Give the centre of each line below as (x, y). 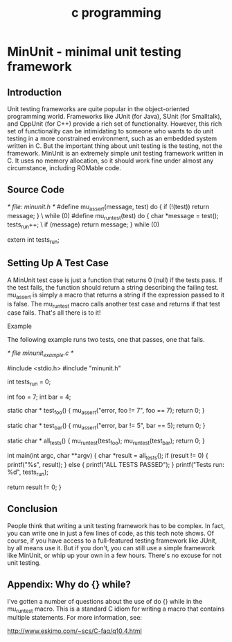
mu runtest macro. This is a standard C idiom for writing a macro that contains (116, 609)
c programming (116, 13)
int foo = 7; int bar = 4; (39, 397)
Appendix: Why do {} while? (69, 585)
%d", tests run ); (28, 472)
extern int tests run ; (34, 240)
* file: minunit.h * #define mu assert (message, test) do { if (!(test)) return (108, 207)
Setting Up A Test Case (58, 263)
